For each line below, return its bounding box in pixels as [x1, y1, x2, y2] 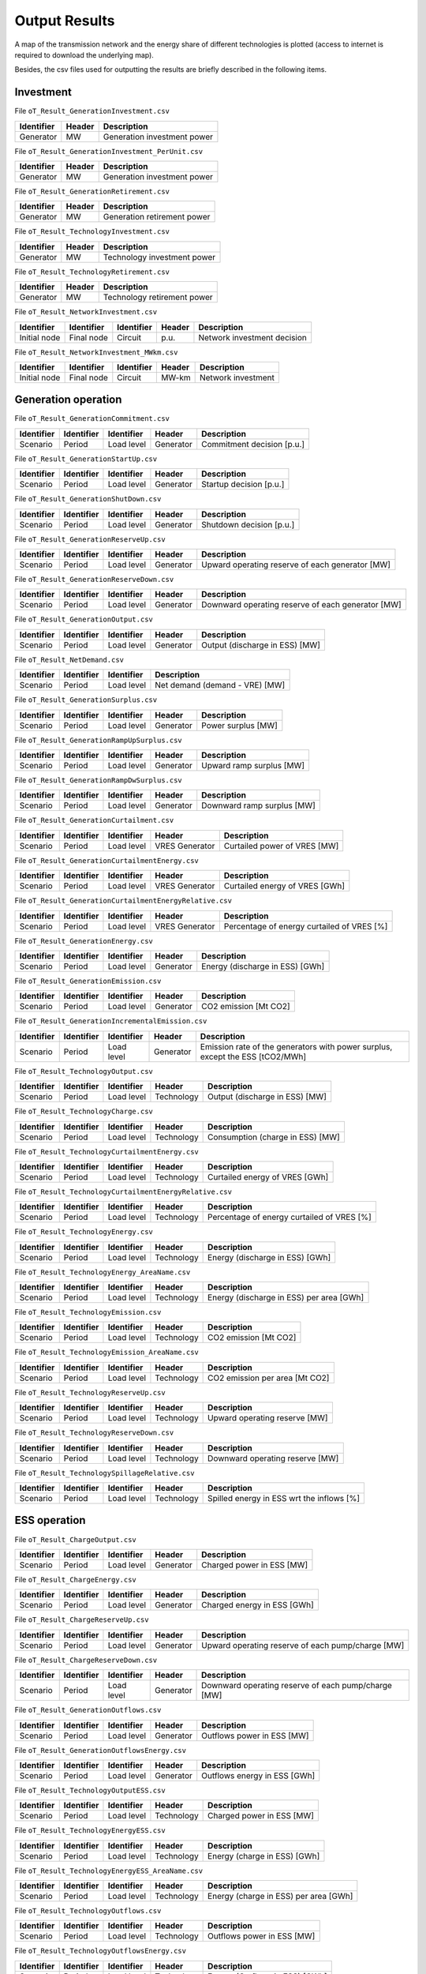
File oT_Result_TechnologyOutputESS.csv [14, 1785, 166, 1795]
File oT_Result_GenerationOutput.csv [14, 614, 154, 624]
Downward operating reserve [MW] [207, 1453, 339, 1464]
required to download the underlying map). [14, 50, 154, 59]
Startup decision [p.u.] [201, 478, 285, 490]
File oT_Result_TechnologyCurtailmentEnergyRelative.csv [14, 1187, 233, 1196]
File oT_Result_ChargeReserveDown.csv [14, 1655, 158, 1664]
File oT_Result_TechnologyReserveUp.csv [14, 1387, 166, 1397]
